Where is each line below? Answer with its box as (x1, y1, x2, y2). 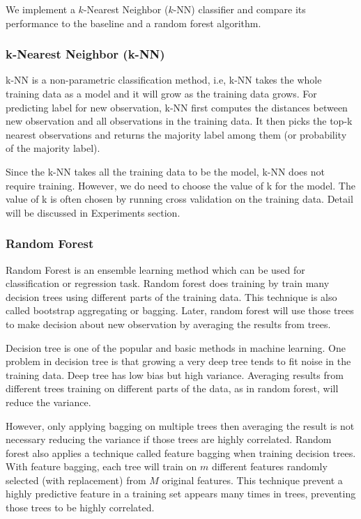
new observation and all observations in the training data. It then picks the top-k (6, 114, 353, 128)
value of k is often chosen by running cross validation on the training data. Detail (6, 192, 353, 206)
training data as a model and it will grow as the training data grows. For (6, 86, 317, 100)
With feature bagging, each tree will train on (6, 459, 197, 474)
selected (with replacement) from (6, 472, 146, 487)
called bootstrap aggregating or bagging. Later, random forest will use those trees (6, 303, 354, 318)
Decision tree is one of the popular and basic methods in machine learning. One (6, 340, 346, 355)
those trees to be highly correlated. (6, 500, 155, 515)
